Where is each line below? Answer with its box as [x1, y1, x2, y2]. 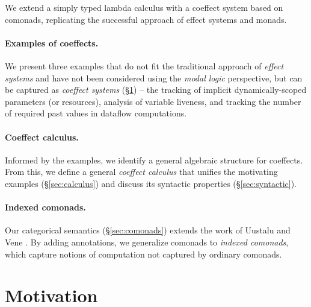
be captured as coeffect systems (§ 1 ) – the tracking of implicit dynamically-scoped [5, 83, 307, 96]
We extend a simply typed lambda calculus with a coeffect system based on [5, 1, 283, 13]
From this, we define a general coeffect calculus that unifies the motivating [5, 165, 278, 178]
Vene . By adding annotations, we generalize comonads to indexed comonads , [5, 235, 289, 248]
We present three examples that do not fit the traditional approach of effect [5, 59, 284, 72]
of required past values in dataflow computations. [5, 107, 187, 119]
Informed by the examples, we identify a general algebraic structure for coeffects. [5, 153, 303, 166]
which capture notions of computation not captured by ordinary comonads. [5, 247, 282, 260]
